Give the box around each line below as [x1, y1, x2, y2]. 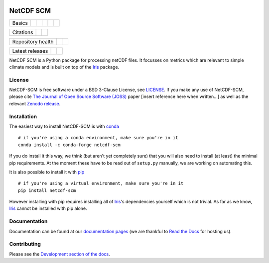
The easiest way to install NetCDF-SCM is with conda [9, 123, 119, 129]
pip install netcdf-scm [18, 187, 76, 193]
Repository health [12, 38, 54, 45]
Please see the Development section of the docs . [9, 251, 110, 257]
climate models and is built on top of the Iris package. [9, 64, 120, 70]
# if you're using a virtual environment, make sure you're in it [18, 180, 184, 186]
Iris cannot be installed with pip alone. [9, 205, 87, 211]
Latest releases [12, 47, 48, 54]
